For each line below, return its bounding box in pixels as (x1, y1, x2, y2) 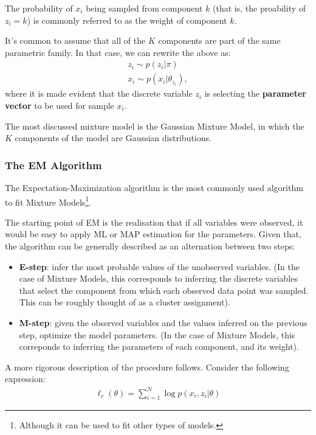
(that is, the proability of (213, 2, 306, 14)
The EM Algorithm (5, 157, 102, 172)
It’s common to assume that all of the (5, 34, 146, 47)
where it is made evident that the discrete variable (5, 87, 193, 100)
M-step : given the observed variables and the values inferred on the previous (19, 316, 307, 329)
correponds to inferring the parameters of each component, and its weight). (19, 340, 299, 353)
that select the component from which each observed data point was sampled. (19, 284, 309, 296)
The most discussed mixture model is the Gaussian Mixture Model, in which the (5, 119, 304, 132)
